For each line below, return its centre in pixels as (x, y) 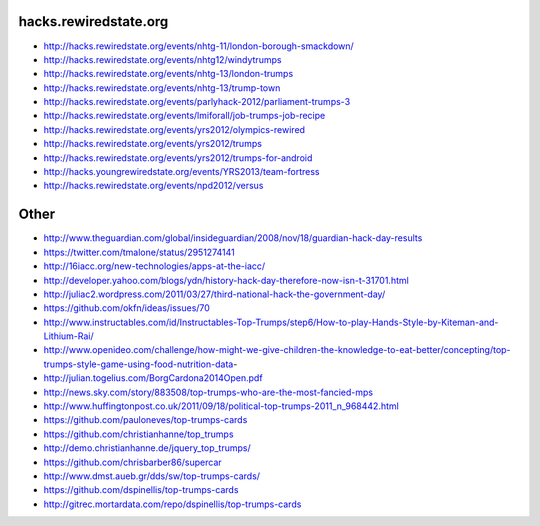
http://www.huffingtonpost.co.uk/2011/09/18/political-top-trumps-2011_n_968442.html (221, 406)
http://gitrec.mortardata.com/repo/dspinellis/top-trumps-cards (172, 504)
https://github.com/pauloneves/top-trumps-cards (145, 420)
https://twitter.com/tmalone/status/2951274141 (139, 252)
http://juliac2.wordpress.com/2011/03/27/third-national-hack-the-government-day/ (214, 294)
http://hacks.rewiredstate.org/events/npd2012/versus (153, 186)
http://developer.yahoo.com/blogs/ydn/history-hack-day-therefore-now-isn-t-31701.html (226, 280)
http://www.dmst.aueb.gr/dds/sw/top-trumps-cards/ (151, 476)
